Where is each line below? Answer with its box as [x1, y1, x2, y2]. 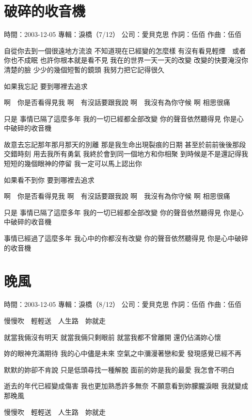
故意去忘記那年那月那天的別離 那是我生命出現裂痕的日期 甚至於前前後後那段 [4, 139, 246, 149]
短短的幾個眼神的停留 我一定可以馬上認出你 [4, 158, 142, 168]
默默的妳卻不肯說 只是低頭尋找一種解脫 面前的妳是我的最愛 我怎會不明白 [4, 364, 235, 374]
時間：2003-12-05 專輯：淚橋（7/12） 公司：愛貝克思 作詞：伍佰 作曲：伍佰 [4, 29, 241, 39]
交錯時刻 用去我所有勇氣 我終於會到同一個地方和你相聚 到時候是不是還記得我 [4, 149, 248, 159]
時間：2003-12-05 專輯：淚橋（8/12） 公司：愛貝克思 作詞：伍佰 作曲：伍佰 [4, 299, 241, 309]
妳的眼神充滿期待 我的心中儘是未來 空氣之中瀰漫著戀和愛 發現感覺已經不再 [4, 348, 241, 358]
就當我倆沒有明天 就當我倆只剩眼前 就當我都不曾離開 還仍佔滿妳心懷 [4, 332, 221, 342]
